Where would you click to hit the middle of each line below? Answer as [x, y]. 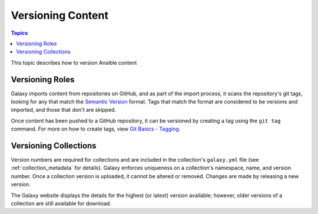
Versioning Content [60, 15]
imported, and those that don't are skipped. [64, 110]
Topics [19, 33]
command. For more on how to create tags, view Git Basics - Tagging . [96, 129]
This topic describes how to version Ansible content [74, 62]
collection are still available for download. [61, 203]
